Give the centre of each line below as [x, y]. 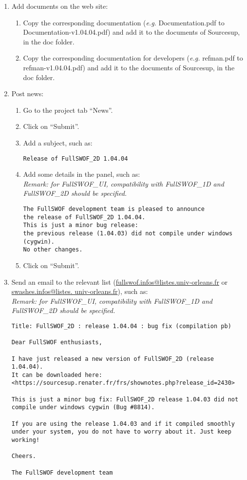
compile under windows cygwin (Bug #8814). [83, 407]
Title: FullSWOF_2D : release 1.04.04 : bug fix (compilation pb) [121, 326]
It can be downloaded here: [57, 375]
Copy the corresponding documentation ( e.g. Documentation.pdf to [124, 22]
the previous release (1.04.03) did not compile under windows [128, 233]
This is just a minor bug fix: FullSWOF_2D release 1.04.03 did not [125, 399]
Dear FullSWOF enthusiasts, [57, 343]
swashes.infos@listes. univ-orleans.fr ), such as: [80, 291]
